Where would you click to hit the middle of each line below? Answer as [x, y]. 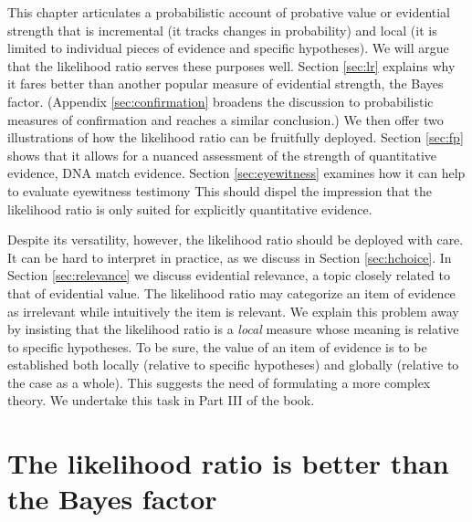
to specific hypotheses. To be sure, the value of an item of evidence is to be [217, 346]
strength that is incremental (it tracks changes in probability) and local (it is [222, 30]
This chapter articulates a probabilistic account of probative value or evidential [229, 12]
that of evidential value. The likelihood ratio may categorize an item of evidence [231, 292]
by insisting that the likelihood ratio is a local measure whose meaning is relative [233, 329]
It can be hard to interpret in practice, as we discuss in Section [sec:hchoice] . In [230, 257]
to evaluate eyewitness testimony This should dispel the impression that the [220, 190]
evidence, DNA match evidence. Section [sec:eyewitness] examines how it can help [236, 173]
